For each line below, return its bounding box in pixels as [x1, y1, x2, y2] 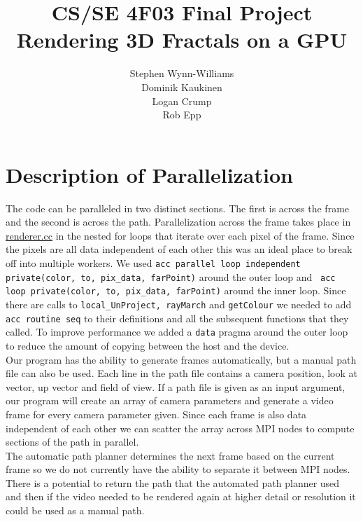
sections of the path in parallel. [6, 434, 139, 449]
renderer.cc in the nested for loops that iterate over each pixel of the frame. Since [6, 228, 355, 242]
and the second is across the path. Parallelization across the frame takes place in [6, 214, 351, 229]
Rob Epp [162, 107, 201, 122]
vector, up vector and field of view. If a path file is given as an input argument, [6, 379, 346, 394]
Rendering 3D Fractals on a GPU [16, 25, 348, 54]
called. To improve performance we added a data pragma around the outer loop [6, 324, 348, 339]
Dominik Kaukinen [141, 79, 222, 94]
